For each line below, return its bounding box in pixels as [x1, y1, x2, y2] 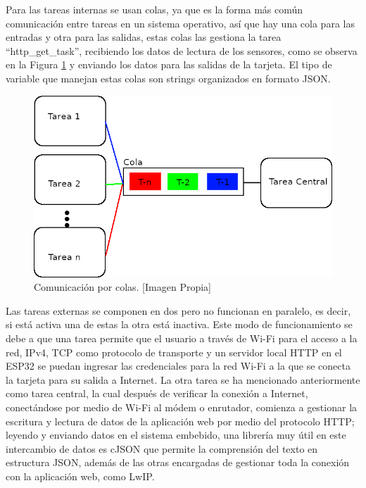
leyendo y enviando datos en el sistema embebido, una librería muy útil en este [6, 427, 346, 442]
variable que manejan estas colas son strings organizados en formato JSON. [6, 70, 331, 85]
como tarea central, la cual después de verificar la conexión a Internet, [6, 386, 308, 401]
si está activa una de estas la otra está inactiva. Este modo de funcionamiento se [6, 317, 353, 332]
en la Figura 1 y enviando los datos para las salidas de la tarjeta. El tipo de [6, 57, 332, 72]
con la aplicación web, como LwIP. [6, 468, 155, 483]
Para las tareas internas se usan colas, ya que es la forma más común [6, 2, 303, 16]
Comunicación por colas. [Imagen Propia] [34, 280, 211, 294]
